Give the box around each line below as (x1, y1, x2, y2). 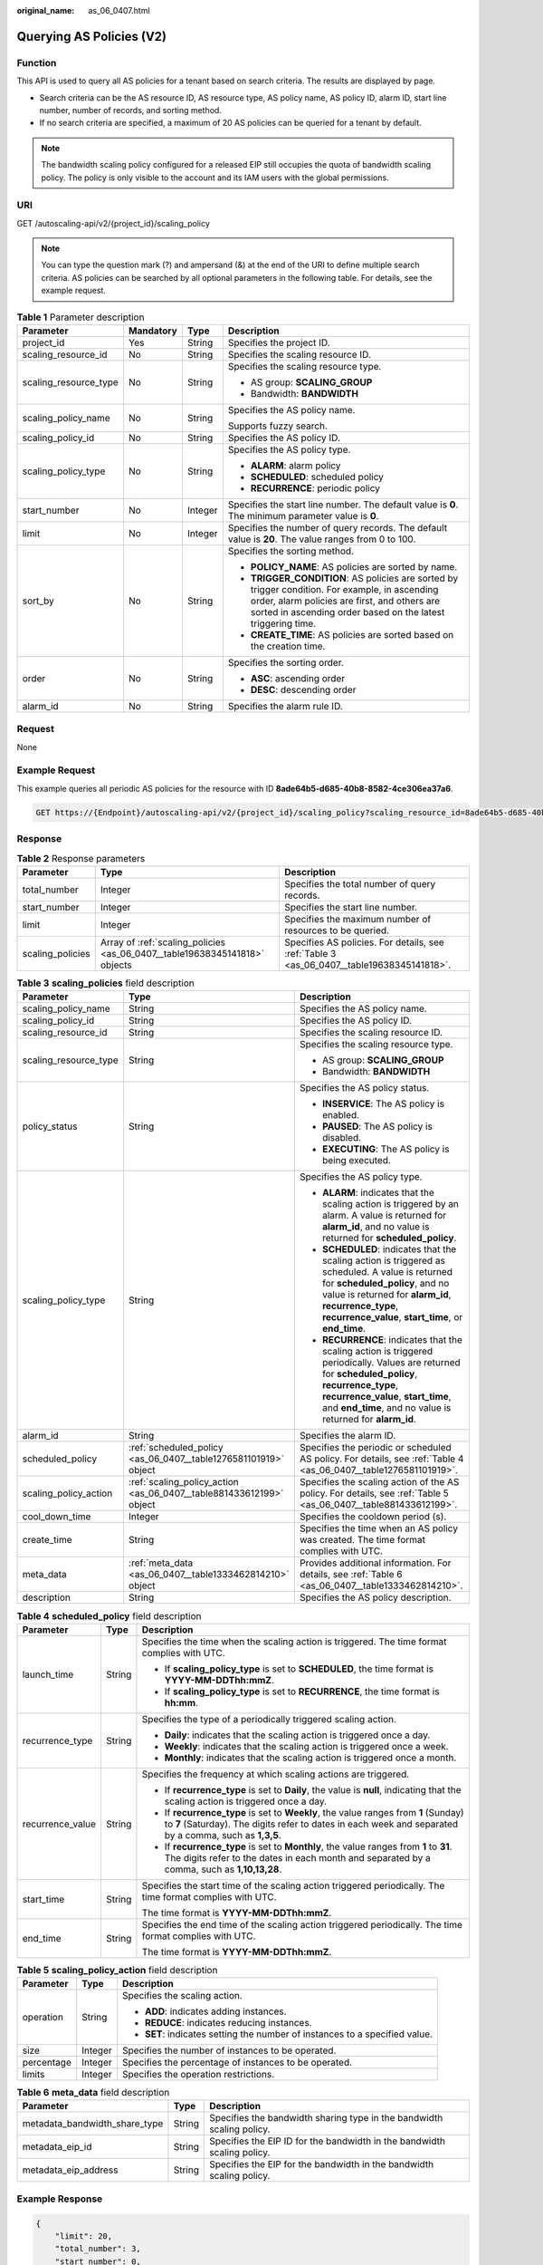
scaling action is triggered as (321, 1255, 445, 1267)
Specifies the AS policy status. (299, 1082, 430, 1094)
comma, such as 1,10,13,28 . (164, 1863, 282, 1875)
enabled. (321, 1109, 360, 1122)
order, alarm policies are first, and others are (250, 594, 441, 607)
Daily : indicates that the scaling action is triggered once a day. (164, 1729, 431, 1741)
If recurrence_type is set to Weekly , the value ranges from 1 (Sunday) (164, 1806, 465, 1818)
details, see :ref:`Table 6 (299, 1568, 403, 1581)
